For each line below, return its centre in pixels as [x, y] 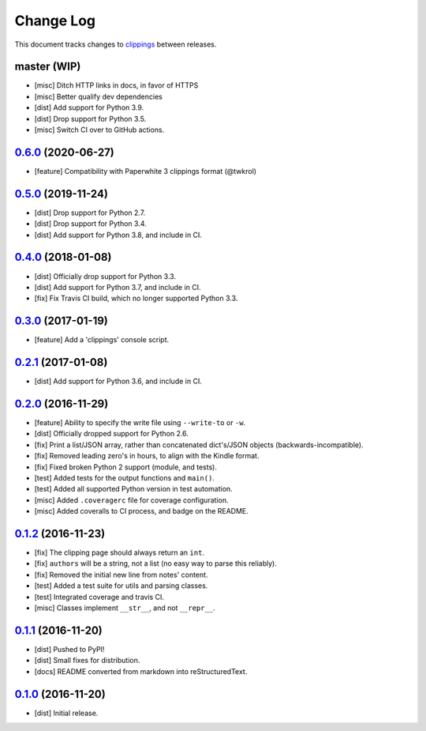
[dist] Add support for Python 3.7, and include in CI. [118, 287]
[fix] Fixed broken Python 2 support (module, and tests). [125, 467]
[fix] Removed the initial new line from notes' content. [121, 575]
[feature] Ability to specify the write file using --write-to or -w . [140, 423]
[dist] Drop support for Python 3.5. [90, 119]
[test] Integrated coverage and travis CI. [99, 597]
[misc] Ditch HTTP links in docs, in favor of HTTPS [116, 85]
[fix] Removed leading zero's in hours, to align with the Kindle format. [147, 456]
